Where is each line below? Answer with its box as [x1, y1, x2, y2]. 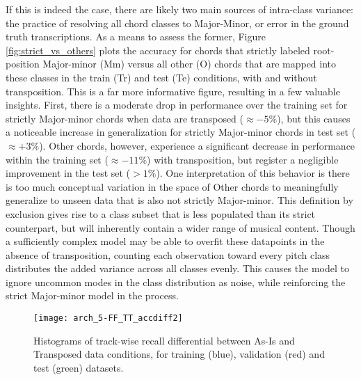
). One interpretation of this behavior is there [156, 166, 350, 180]
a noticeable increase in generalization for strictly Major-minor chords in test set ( [6, 125, 356, 139]
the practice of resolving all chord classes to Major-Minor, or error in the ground [6, 15, 349, 30]
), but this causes [277, 111, 351, 125]
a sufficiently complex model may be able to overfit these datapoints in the [6, 234, 325, 248]
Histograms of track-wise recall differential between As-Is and [33, 333, 295, 347]
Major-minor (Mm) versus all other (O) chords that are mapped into [42, 56, 337, 71]
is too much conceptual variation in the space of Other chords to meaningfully [6, 179, 339, 193]
